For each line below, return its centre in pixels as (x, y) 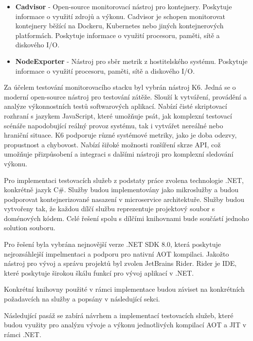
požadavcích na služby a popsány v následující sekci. (82, 299)
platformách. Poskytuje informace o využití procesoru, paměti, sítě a (117, 35)
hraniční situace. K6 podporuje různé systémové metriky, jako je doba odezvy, (120, 135)
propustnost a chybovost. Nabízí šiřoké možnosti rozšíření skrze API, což (112, 144)
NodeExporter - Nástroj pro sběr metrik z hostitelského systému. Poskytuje (131, 61)
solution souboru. (30, 228)
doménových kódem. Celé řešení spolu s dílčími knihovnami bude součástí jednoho (126, 218)
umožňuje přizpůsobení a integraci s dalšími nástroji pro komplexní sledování (119, 154)
